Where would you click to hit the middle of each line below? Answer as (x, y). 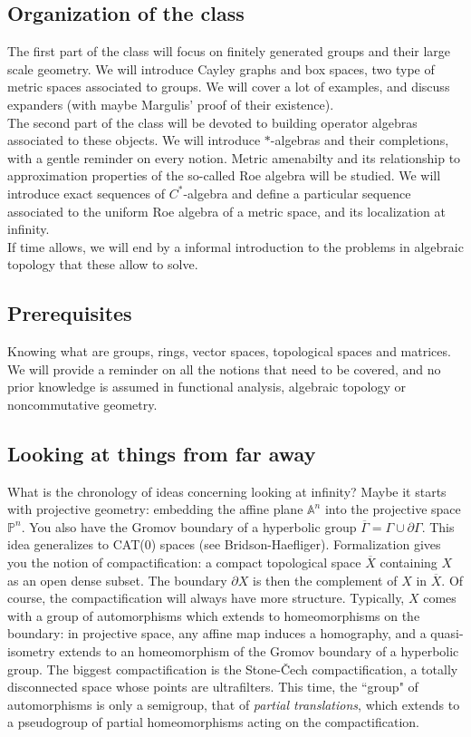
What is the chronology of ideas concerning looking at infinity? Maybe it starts (227, 491)
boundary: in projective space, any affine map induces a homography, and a (217, 633)
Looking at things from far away (162, 453)
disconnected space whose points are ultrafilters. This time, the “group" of (213, 687)
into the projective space (393, 509)
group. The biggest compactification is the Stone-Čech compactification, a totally (233, 669)
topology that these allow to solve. (103, 264)
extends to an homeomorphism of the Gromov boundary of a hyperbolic (259, 651)
